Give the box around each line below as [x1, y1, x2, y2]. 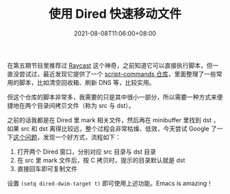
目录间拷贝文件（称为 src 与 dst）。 [36, 101, 135, 109]
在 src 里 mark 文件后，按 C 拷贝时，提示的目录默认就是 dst [16, 156, 186, 164]
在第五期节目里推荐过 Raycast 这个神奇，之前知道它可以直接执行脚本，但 [7, 61, 214, 69]
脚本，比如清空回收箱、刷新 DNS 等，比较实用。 [18, 78, 155, 86]
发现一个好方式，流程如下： [42, 133, 121, 141]
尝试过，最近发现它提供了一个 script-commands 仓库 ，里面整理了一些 [18, 70, 217, 78]
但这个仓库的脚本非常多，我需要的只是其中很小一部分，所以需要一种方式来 [7, 93, 217, 101]
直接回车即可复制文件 [16, 165, 77, 173]
